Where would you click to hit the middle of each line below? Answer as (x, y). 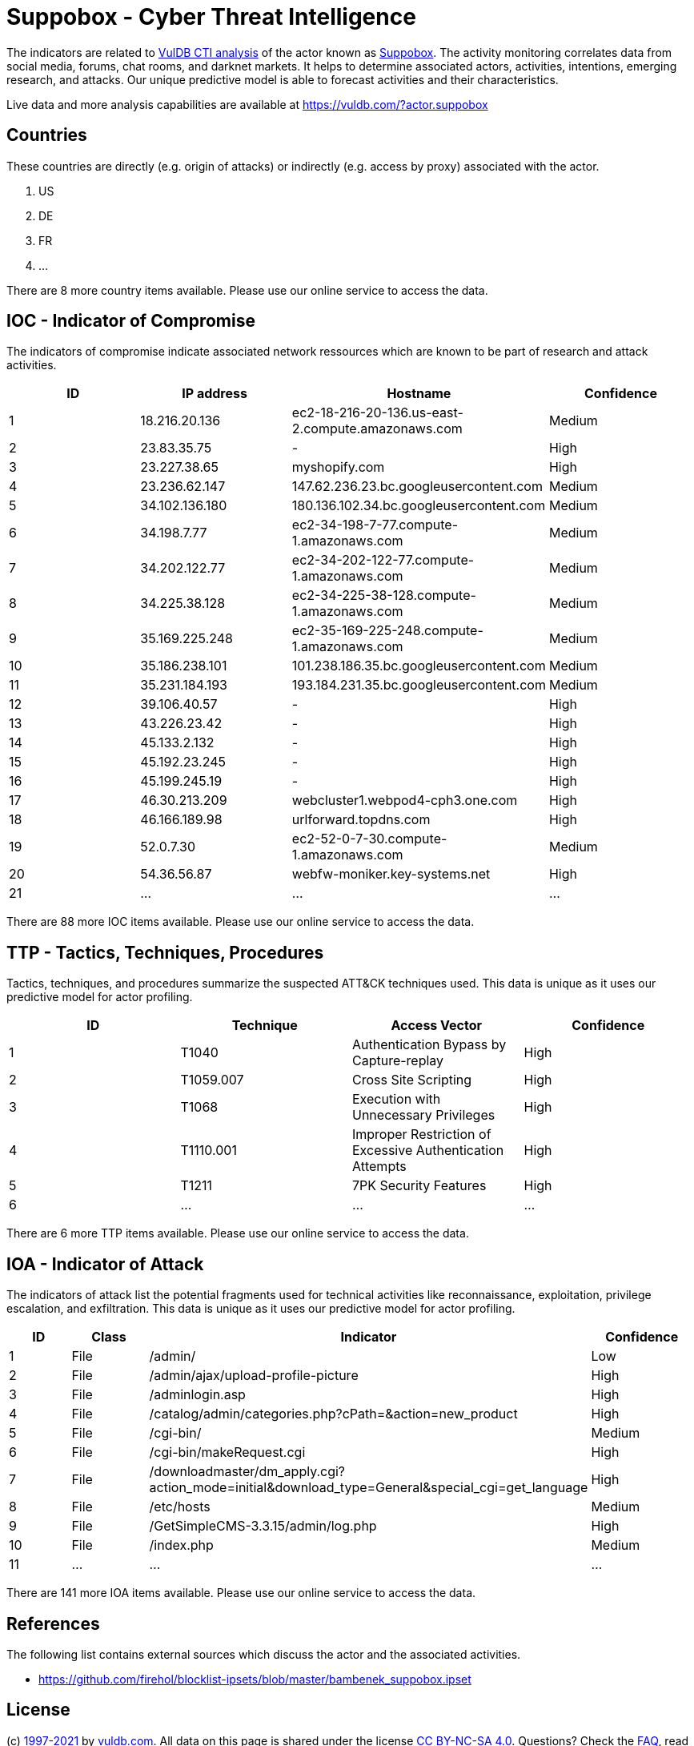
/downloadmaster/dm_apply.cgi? (247, 1472)
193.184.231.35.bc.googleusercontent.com (419, 685)
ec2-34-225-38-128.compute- (384, 595)
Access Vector (437, 1026)
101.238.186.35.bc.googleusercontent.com (419, 666)
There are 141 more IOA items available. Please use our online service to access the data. (241, 1593)
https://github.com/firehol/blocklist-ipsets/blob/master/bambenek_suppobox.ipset (255, 1679)
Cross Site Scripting (412, 1080)
